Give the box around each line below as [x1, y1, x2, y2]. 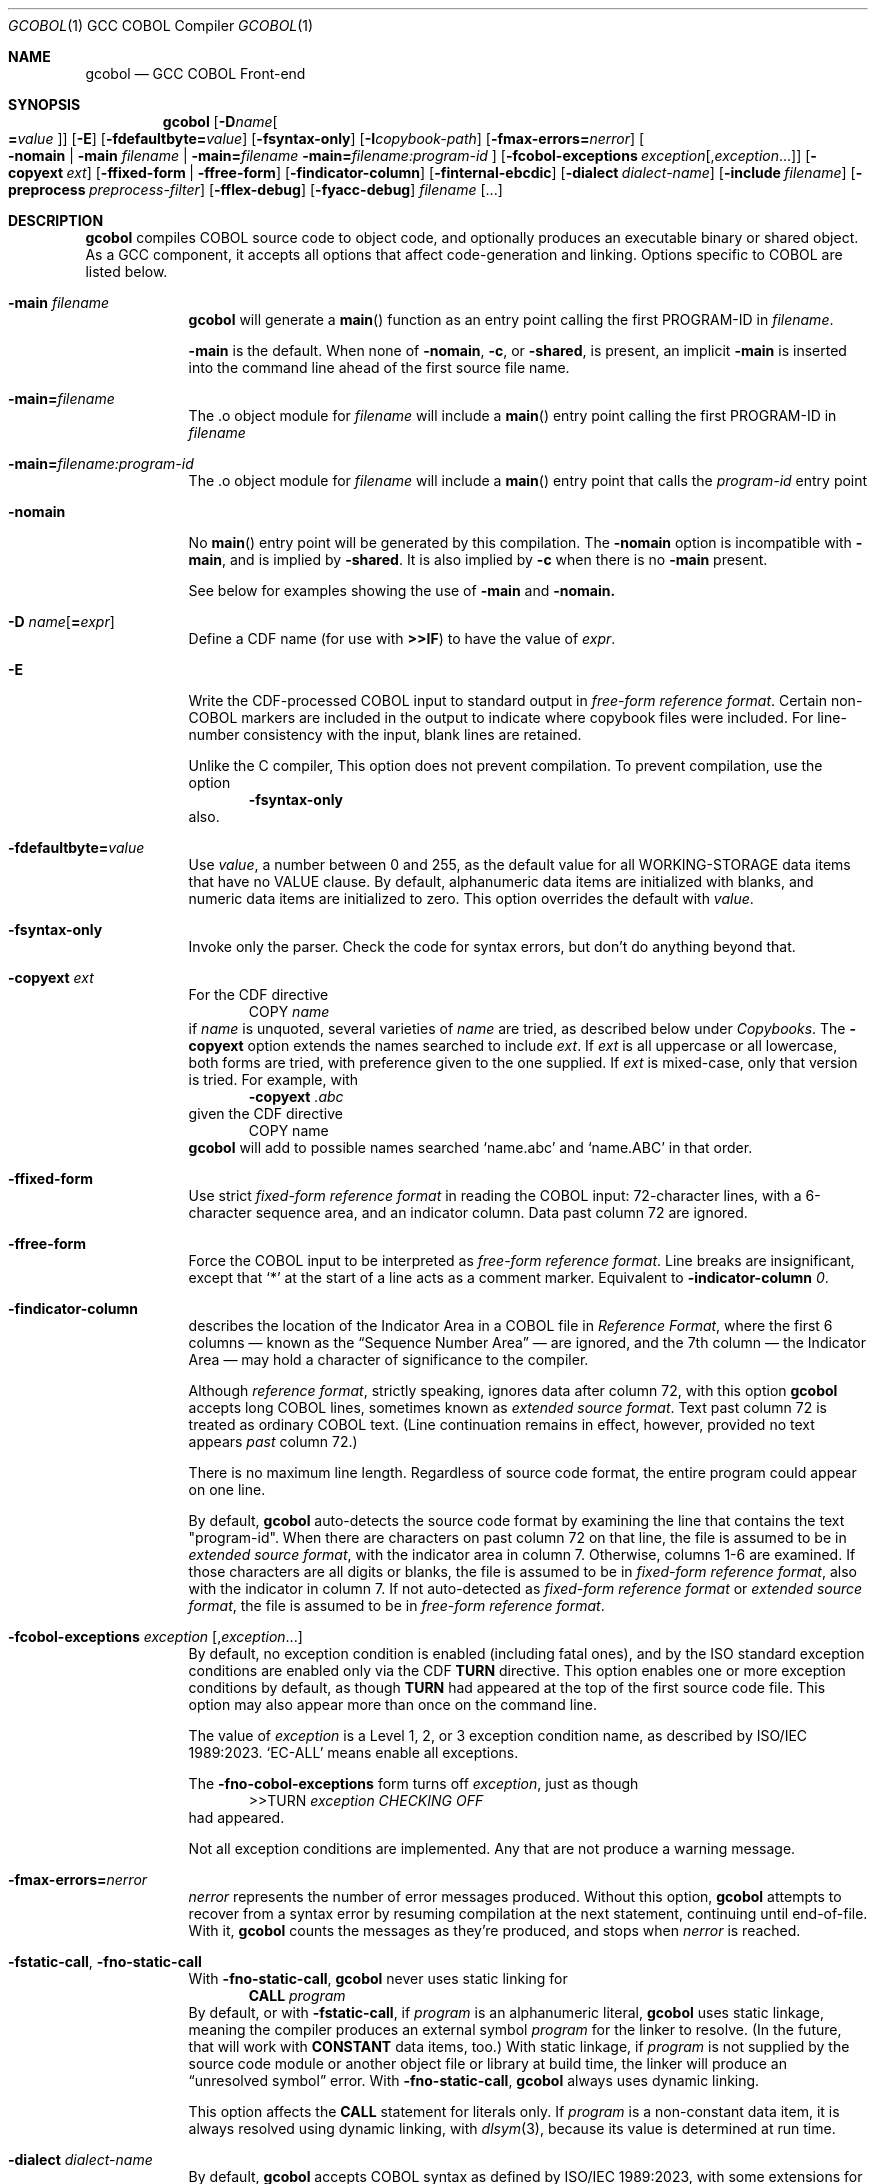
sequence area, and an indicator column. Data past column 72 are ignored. [255, 1204, 748, 1221]
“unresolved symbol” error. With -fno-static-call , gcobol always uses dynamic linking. [188, 2072, 760, 2089]
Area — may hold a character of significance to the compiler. [188, 1351, 589, 1368]
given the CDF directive [188, 1105, 343, 1122]
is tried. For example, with [188, 1071, 359, 1088]
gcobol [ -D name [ [162, 113, 278, 130]
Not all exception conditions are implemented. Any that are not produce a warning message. [188, 1840, 796, 1857]
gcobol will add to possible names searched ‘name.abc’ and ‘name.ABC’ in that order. [188, 1139, 753, 1156]
